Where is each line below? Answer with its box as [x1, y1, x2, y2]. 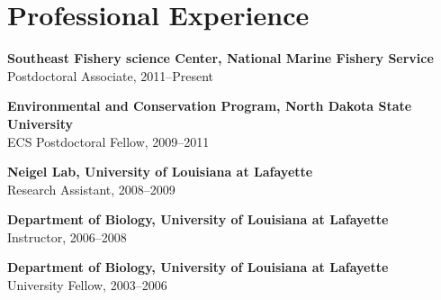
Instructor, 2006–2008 [7, 227, 127, 246]
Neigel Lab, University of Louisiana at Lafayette [7, 162, 313, 181]
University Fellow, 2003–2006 [7, 276, 167, 295]
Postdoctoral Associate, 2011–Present [7, 66, 214, 85]
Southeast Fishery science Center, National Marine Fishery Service [7, 49, 434, 68]
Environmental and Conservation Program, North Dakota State [7, 96, 412, 115]
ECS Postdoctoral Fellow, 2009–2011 [7, 132, 210, 150]
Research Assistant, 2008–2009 [7, 179, 175, 198]
